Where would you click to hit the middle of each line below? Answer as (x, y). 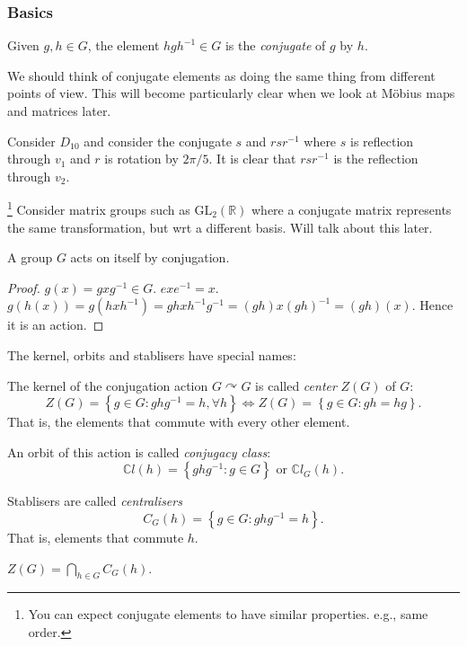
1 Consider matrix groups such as (99, 208)
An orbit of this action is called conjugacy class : (139, 451)
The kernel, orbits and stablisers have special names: (152, 355)
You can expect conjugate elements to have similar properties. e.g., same (228, 614)
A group (30, 257)
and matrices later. (59, 111)
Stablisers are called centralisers (95, 501)
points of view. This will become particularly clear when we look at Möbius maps (231, 93)
